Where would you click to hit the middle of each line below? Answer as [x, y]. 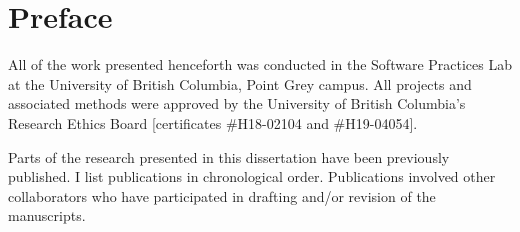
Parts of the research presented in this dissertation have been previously [229, 156]
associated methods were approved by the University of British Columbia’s [237, 103]
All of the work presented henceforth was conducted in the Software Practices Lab [260, 64]
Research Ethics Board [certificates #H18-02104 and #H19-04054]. [213, 122]
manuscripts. [47, 215]
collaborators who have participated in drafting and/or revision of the [222, 195]
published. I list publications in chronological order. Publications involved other [252, 176]
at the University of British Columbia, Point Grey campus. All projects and [240, 83]
